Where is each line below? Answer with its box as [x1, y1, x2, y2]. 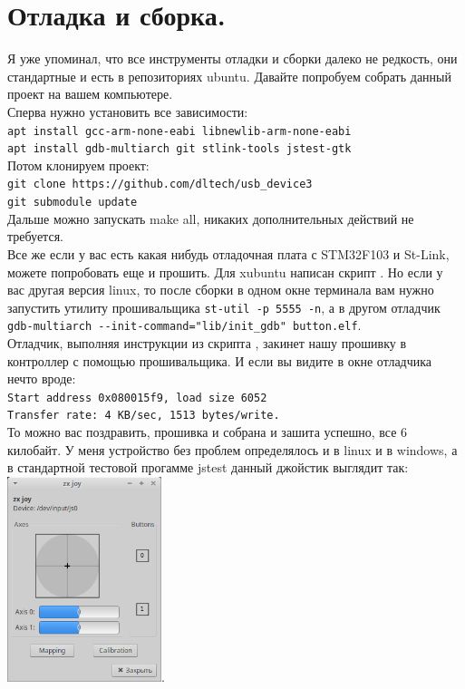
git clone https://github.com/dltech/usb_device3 [7, 178, 313, 191]
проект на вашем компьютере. [7, 84, 173, 103]
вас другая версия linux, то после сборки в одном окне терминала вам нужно [7, 280, 434, 299]
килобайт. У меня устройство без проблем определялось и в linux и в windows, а [7, 440, 458, 459]
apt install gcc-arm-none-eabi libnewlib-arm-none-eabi [7, 124, 352, 138]
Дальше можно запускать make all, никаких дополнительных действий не [7, 209, 414, 228]
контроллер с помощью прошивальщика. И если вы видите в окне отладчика [7, 351, 432, 370]
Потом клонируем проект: [7, 155, 150, 174]
